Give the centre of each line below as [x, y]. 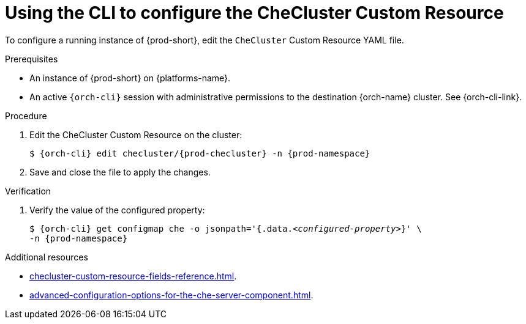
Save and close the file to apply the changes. [120, 172]
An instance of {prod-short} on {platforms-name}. [130, 78]
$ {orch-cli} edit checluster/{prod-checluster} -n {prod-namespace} [200, 153]
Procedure [26, 116]
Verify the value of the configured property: [117, 210]
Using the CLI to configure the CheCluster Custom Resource [254, 13]
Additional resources [47, 257]
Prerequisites [32, 59]
